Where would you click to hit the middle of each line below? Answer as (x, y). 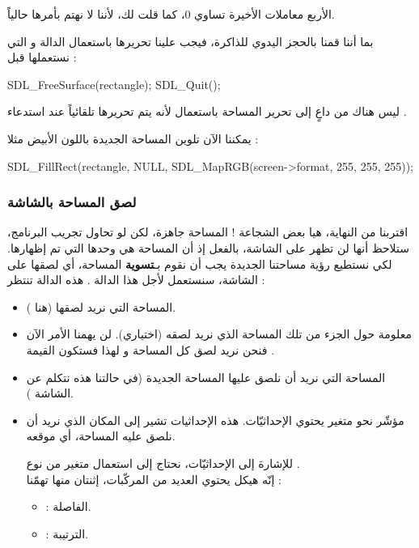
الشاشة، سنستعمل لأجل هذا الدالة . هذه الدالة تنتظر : (136, 280)
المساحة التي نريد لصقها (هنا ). (101, 306)
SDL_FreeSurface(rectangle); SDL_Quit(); (114, 84)
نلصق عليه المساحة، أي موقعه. (101, 436)
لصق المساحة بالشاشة (72, 202)
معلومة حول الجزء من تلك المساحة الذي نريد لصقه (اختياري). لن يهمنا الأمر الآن (219, 334)
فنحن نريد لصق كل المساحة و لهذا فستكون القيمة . (150, 349)
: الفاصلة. (68, 506)
